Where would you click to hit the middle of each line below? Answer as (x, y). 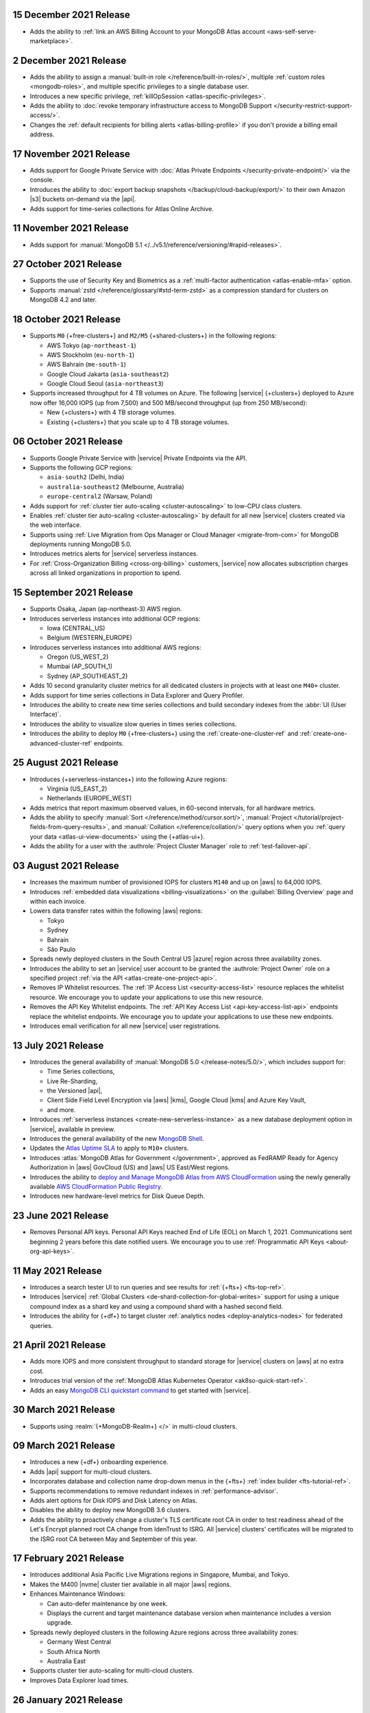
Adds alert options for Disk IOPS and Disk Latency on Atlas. (114, 1500)
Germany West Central (79, 1642)
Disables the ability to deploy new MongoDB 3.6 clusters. (110, 1510)
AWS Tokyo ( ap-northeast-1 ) (91, 345)
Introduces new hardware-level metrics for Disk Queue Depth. (118, 1196)
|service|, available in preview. (73, 1129)
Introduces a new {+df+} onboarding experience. (99, 1462)
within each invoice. (58, 901)
